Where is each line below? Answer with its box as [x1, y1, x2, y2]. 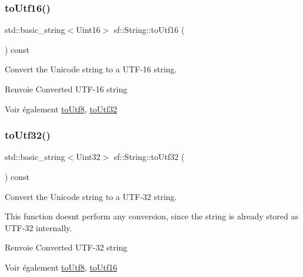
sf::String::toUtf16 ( [114, 24, 185, 36]
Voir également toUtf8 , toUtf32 [5, 102, 118, 115]
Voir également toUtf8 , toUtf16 [5, 261, 118, 273]
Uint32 [76, 151, 101, 163]
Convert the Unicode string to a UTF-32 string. [5, 190, 177, 202]
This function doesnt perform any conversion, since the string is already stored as [5, 210, 299, 222]
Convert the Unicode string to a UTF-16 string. [5, 63, 177, 75]
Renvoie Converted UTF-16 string [5, 83, 128, 95]
